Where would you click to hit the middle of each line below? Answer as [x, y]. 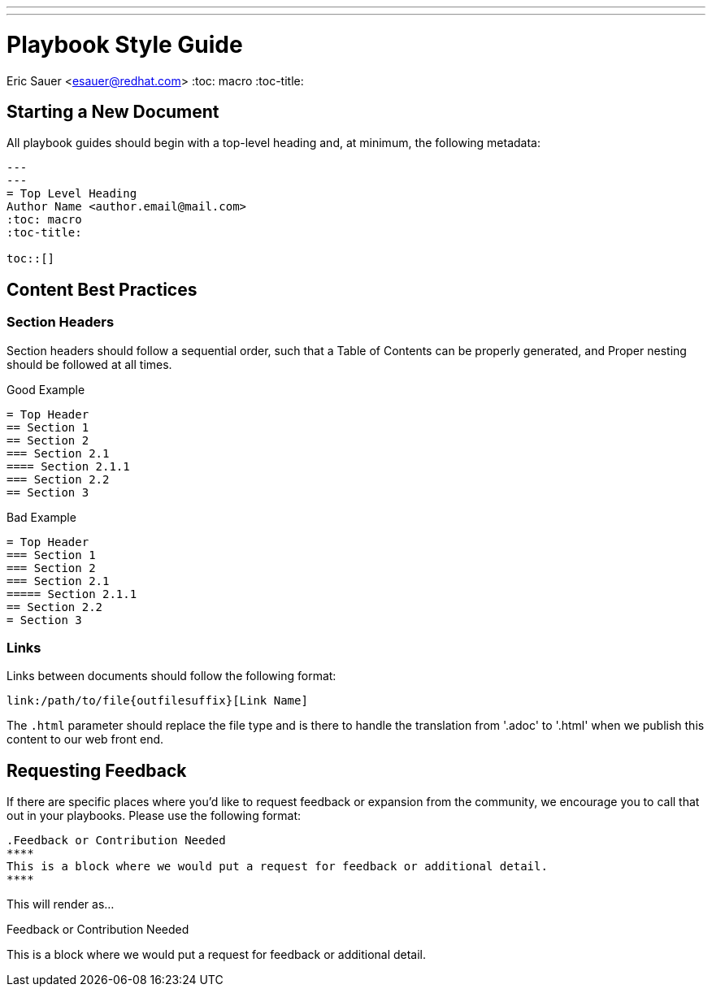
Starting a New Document [113, 111]
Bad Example [41, 517]
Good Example [46, 389]
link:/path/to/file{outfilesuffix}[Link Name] [157, 701]
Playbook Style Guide [125, 44]
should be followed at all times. [89, 364]
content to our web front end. [85, 739]
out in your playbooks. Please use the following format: [154, 816]
